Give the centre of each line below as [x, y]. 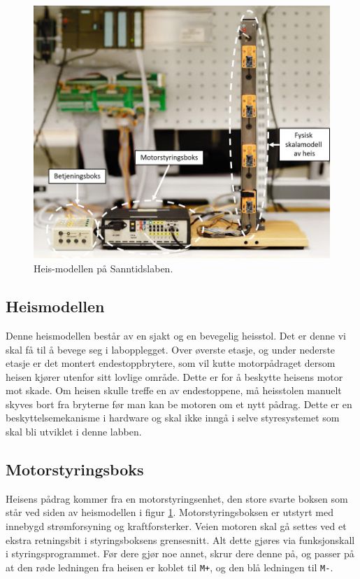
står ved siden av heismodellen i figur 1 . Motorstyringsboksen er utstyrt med [170, 512]
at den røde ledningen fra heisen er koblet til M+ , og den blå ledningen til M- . [170, 567]
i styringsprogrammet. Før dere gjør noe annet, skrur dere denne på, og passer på [180, 553]
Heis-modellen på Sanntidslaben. [103, 268]
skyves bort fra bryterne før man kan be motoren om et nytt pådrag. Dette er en [179, 404]
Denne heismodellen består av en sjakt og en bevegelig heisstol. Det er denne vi [176, 335]
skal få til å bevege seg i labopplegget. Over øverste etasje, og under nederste [171, 349]
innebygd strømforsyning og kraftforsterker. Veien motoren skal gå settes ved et [176, 526]
